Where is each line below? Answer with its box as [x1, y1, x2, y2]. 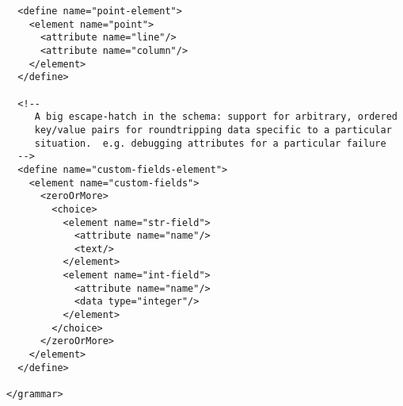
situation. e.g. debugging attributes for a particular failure [34, 137, 386, 149]
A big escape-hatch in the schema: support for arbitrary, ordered [34, 111, 397, 123]
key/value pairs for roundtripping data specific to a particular [34, 124, 392, 136]
